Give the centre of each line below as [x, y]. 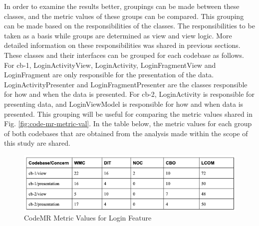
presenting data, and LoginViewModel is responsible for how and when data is [124, 104]
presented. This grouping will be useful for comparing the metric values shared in [129, 113]
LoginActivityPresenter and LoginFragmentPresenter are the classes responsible [126, 84]
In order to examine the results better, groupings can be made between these [122, 6]
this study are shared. [37, 143]
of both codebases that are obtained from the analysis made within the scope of [126, 133]
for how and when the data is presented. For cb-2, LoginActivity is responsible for [129, 94]
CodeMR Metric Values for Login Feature [88, 218]
